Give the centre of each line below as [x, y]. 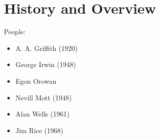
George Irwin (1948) [46, 64]
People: [15, 32]
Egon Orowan [36, 81]
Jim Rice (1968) [39, 130]
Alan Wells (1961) [42, 114]
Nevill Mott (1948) [44, 97]
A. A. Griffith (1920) [46, 48]
